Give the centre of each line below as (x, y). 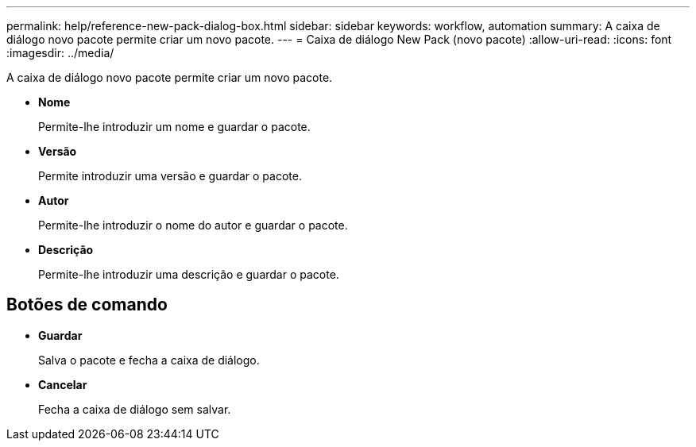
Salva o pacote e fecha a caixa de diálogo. (149, 360)
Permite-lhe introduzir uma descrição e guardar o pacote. (189, 274)
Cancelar (63, 384)
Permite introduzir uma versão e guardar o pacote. (170, 176)
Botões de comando (87, 305)
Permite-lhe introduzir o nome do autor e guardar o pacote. (193, 225)
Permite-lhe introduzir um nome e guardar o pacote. (174, 127)
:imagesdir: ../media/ (60, 53)
